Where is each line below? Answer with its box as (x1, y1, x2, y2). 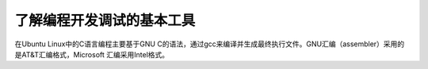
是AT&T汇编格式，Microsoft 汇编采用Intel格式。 (14, 49, 170, 59)
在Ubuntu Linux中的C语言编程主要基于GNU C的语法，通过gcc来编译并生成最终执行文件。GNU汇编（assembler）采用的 (14, 39, 405, 49)
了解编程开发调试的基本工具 (14, 12, 196, 29)
